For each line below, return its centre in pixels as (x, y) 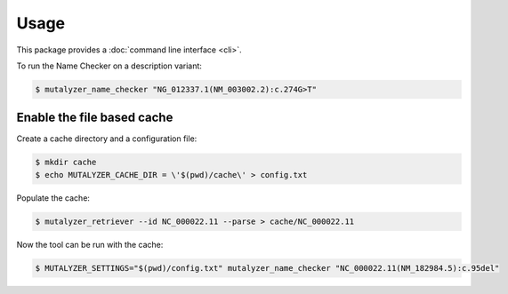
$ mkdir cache (66, 163)
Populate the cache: (53, 198)
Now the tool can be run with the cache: (90, 244)
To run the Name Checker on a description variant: (109, 66)
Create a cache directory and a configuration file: (107, 139)
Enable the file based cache (95, 118)
